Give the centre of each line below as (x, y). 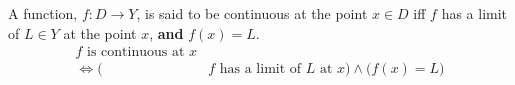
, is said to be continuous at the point (252, 13)
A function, (43, 13)
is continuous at (136, 52)
